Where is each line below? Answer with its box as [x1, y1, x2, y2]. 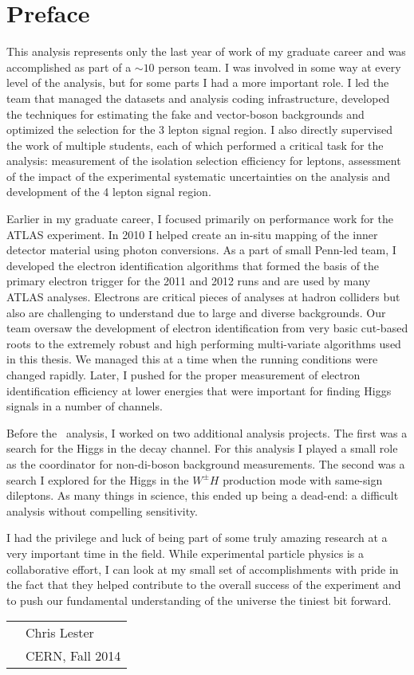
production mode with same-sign [223, 471, 383, 488]
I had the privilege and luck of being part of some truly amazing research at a [6, 529, 388, 546]
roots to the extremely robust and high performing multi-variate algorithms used [6, 335, 401, 351]
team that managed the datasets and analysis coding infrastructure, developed [6, 89, 390, 106]
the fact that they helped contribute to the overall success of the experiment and [6, 576, 401, 593]
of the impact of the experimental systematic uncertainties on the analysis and [6, 167, 391, 184]
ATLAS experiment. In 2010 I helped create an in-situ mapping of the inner [6, 226, 378, 242]
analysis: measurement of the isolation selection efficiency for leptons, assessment [6, 152, 401, 169]
